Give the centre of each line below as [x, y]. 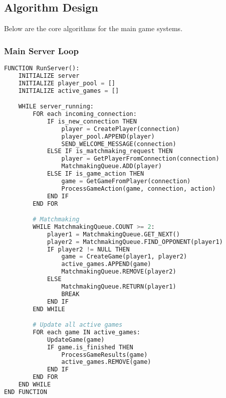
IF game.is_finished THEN [90, 347]
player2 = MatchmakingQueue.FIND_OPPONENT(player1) [135, 242]
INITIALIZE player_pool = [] [67, 83]
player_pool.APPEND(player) [108, 136]
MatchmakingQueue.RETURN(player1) [119, 286]
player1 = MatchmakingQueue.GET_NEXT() [113, 234]
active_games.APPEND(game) [106, 264]
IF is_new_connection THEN [92, 121]
